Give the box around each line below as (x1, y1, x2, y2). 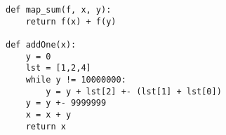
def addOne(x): (6, 39, 77, 50)
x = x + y (25, 109, 72, 120)
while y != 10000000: (25, 74, 126, 85)
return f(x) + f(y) (25, 16, 117, 27)
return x (25, 121, 66, 132)
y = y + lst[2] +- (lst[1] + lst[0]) (46, 86, 222, 97)
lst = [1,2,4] (25, 63, 91, 73)
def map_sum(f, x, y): (6, 5, 112, 15)
